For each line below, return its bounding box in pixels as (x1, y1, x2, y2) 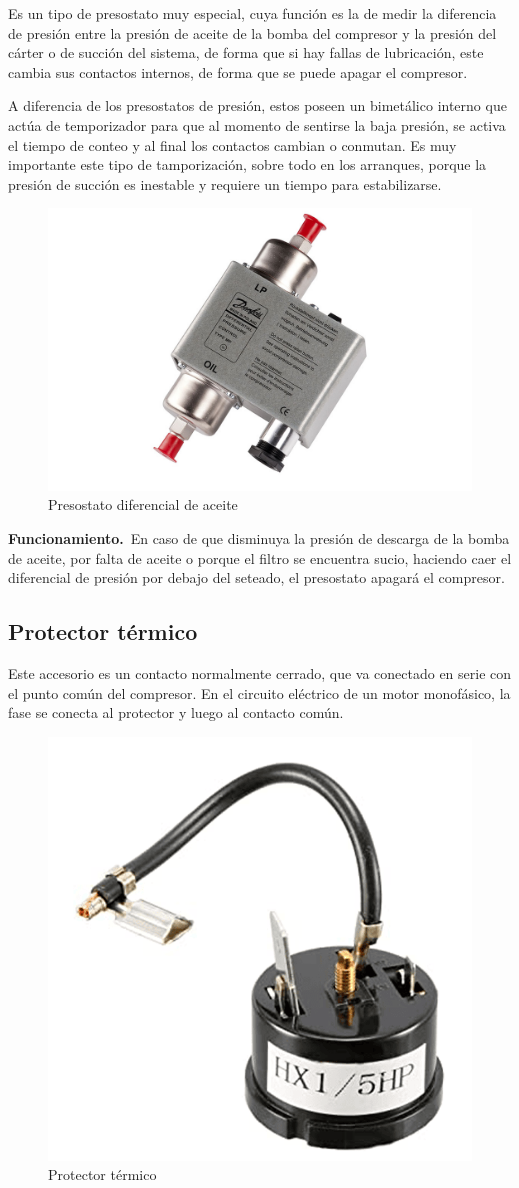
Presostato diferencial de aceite (48, 494, 238, 515)
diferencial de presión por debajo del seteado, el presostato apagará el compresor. (8, 567, 505, 588)
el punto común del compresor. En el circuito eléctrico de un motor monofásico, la (8, 682, 511, 703)
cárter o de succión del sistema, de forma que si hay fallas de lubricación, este (8, 42, 484, 63)
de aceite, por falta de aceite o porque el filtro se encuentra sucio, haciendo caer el (8, 547, 512, 568)
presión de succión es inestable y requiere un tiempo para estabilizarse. (8, 173, 442, 194)
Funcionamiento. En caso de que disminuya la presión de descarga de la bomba (8, 527, 510, 548)
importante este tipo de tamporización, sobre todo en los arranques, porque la (8, 154, 487, 175)
